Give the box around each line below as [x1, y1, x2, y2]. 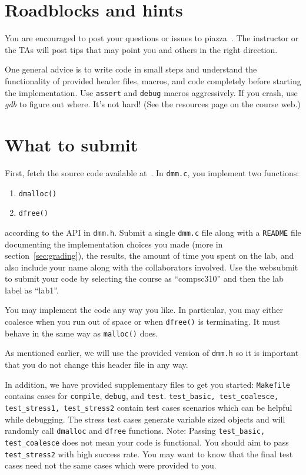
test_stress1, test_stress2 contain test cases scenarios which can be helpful [5, 401, 292, 413]
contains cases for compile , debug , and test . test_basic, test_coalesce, [5, 390, 279, 402]
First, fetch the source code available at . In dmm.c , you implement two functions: [5, 166, 300, 179]
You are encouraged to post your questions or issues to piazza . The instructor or [5, 32, 299, 44]
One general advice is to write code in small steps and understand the [5, 63, 257, 75]
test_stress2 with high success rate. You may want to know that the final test [5, 447, 293, 460]
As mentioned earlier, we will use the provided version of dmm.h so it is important [5, 347, 299, 359]
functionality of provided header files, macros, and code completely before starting [5, 74, 301, 87]
